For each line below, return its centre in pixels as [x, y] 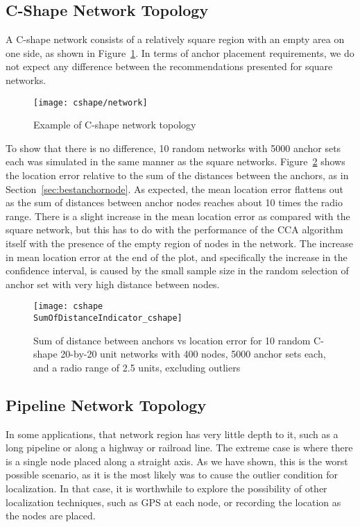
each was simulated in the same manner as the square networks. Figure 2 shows [175, 161]
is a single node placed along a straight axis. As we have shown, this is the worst [177, 461]
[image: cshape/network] [91, 102]
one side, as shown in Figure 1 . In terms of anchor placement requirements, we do [180, 52]
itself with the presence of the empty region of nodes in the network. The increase [179, 243]
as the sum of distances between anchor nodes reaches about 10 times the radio [174, 202]
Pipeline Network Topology [106, 404]
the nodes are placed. [51, 516]
